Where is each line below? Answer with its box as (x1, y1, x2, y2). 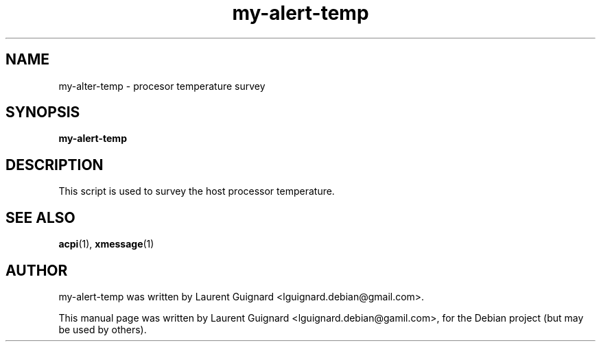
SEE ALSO (5, 208, 75, 226)
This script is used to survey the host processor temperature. (58, 185, 335, 198)
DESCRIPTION (5, 156, 104, 173)
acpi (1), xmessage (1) (58, 238, 154, 250)
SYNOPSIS (5, 104, 80, 121)
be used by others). (58, 323, 147, 335)
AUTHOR (5, 261, 68, 279)
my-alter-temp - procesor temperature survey (58, 80, 266, 92)
